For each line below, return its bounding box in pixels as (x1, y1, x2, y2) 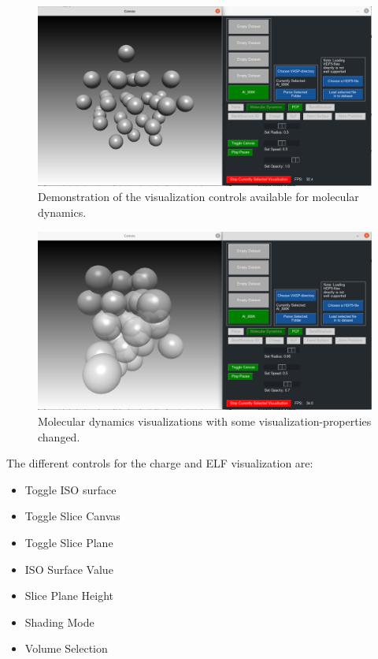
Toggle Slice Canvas (24, 508, 120, 524)
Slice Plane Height (24, 587, 113, 604)
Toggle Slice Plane (24, 534, 113, 550)
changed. (38, 428, 80, 445)
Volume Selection (24, 640, 108, 657)
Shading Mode (24, 613, 94, 630)
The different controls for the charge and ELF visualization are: (6, 455, 313, 471)
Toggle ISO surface (24, 481, 117, 497)
